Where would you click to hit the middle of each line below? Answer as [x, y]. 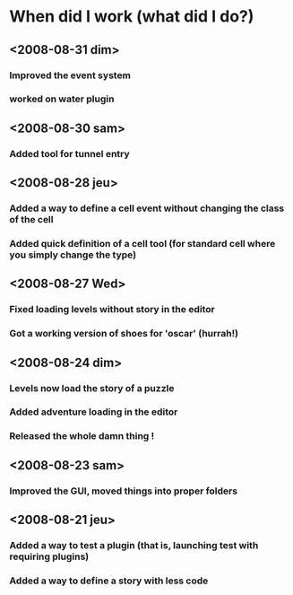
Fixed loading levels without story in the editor [112, 310]
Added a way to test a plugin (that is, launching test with [134, 545]
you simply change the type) [73, 255]
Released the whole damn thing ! [82, 436]
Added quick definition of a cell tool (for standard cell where [142, 243]
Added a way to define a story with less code [109, 581]
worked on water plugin [62, 99]
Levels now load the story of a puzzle [92, 388]
